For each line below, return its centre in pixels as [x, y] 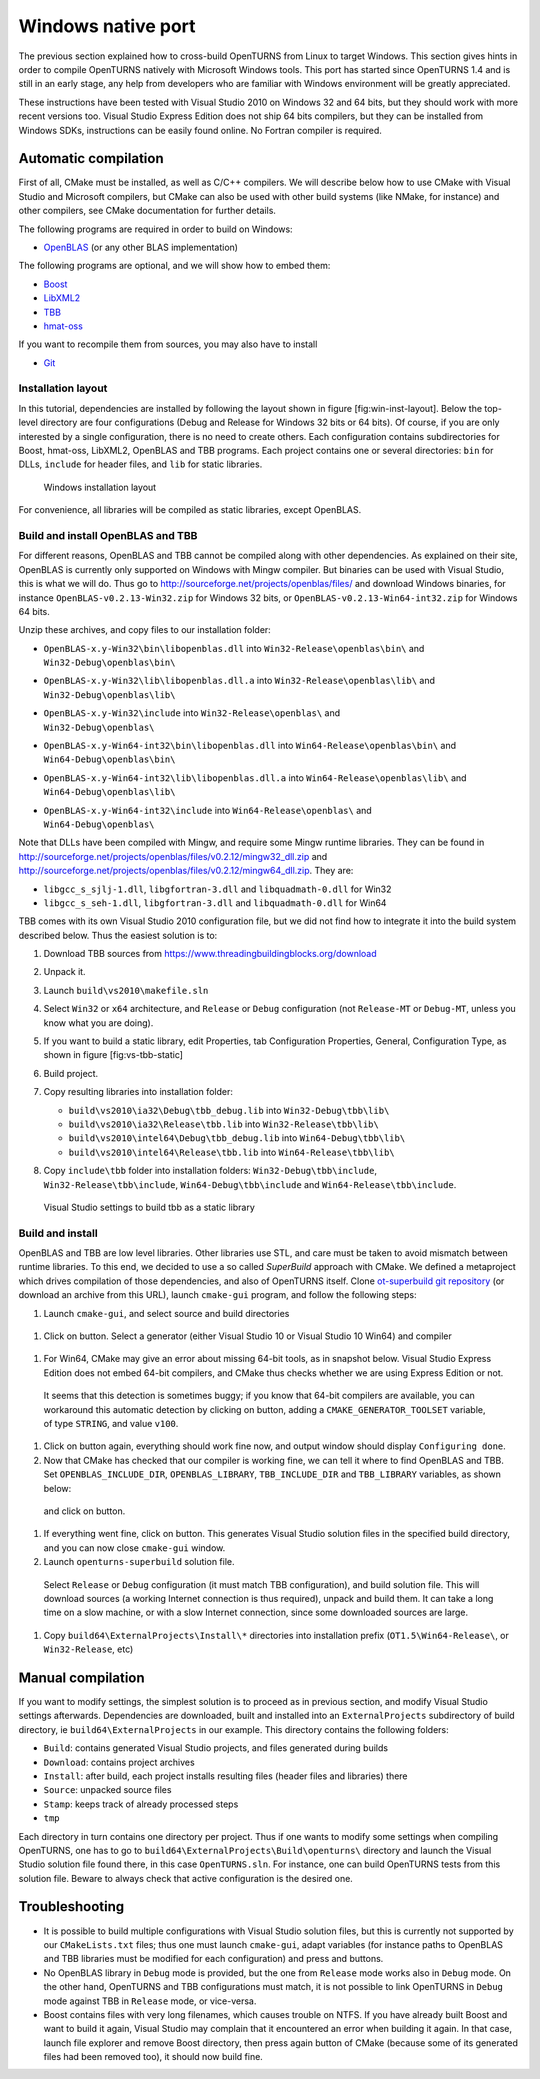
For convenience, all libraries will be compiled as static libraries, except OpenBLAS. [190, 510]
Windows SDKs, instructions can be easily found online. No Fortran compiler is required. [200, 130]
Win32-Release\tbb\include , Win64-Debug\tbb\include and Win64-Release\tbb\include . [250, 1184]
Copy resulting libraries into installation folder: [138, 1092]
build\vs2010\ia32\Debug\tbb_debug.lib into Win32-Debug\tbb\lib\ [229, 1110]
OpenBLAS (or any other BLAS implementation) [141, 247]
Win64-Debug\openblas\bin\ [109, 759]
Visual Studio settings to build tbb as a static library [149, 1207]
